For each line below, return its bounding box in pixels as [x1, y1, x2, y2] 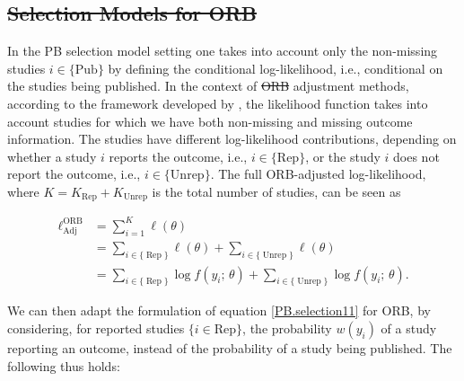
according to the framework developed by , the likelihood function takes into [7, 93, 428, 112]
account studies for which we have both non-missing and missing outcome [7, 111, 413, 130]
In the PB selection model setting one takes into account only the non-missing [7, 41, 438, 60]
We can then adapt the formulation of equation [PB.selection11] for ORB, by [7, 301, 431, 320]
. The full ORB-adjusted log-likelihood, [210, 164, 426, 183]
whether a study [7, 146, 97, 165]
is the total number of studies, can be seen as [152, 182, 401, 200]
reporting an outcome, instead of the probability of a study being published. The [7, 338, 452, 357]
